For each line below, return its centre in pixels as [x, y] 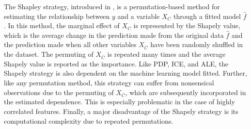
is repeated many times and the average [166, 54]
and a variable [139, 16]
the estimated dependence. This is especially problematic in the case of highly [119, 102]
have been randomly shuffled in [196, 44]
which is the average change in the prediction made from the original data [114, 35]
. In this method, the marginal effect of [62, 25]
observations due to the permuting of [59, 92]
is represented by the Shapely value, [187, 25]
